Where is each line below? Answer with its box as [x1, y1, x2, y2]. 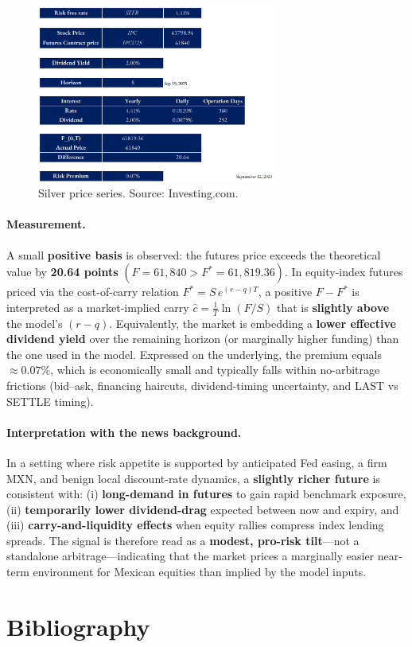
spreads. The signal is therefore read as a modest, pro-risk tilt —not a [6, 532, 360, 548]
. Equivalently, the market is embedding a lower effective [109, 314, 396, 331]
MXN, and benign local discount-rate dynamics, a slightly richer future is [6, 470, 380, 486]
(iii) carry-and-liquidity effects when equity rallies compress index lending [6, 516, 384, 533]
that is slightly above [277, 298, 390, 315]
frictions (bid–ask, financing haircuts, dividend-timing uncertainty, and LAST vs [6, 376, 398, 393]
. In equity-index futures [284, 263, 403, 280]
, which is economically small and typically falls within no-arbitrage [50, 361, 380, 378]
